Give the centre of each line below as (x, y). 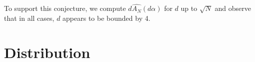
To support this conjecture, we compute (65, 8)
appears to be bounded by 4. (106, 18)
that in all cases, (29, 18)
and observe (233, 8)
